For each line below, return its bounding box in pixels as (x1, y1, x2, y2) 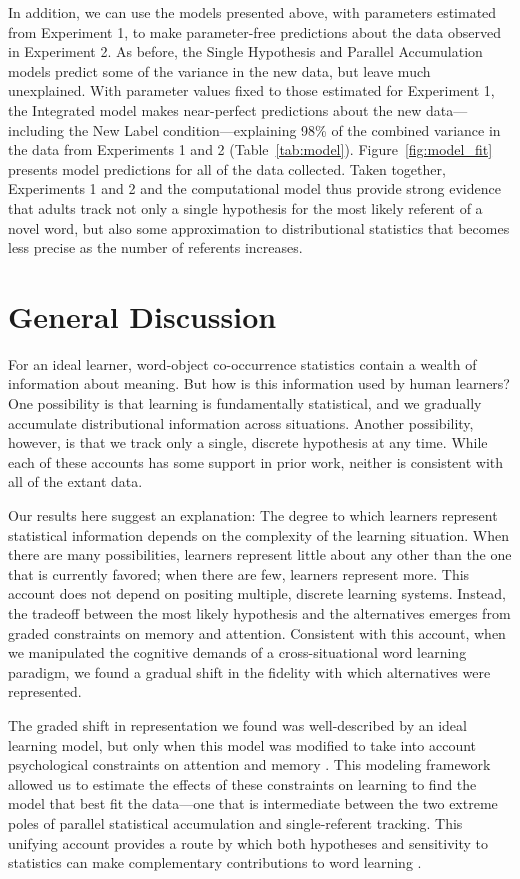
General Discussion (8, 295, 277, 336)
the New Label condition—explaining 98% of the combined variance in (68, 119, 501, 140)
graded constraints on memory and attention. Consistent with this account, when (8, 622, 506, 643)
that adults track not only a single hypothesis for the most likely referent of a (8, 197, 483, 218)
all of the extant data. (8, 471, 143, 492)
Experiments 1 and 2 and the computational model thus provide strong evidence (8, 178, 501, 199)
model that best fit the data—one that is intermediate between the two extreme (8, 793, 498, 814)
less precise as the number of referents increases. (8, 237, 303, 258)
